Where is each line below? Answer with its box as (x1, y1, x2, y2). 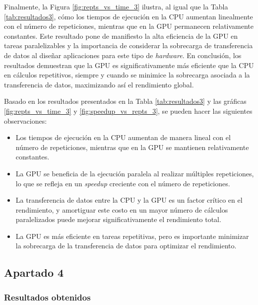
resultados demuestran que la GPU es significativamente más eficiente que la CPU (4, 60, 254, 70)
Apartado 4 (4, 265, 64, 280)
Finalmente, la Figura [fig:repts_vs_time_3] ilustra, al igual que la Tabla (4, 1, 228, 11)
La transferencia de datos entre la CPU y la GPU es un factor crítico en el (15, 195, 243, 205)
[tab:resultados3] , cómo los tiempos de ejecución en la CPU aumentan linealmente (4, 11, 253, 21)
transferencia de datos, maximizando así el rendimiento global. (4, 79, 194, 89)
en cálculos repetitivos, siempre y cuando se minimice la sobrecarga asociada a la (4, 70, 250, 80)
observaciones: (4, 115, 47, 126)
